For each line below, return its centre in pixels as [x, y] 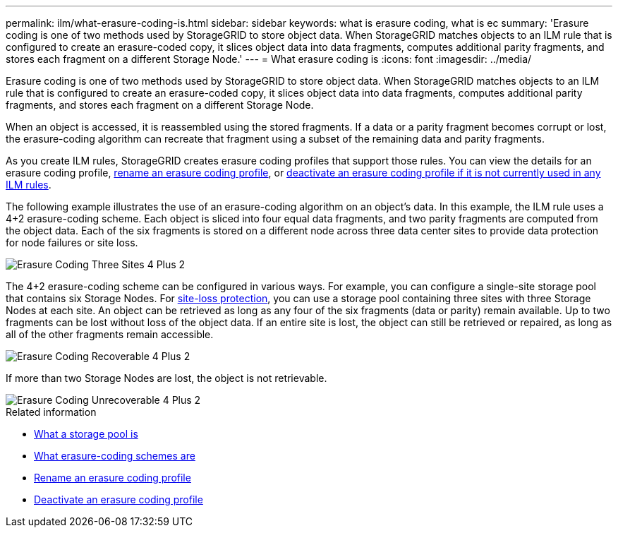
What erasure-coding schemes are [115, 456]
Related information [51, 412]
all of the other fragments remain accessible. [110, 334]
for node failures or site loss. [72, 242]
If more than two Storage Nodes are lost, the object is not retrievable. [166, 378]
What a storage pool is [86, 434]
